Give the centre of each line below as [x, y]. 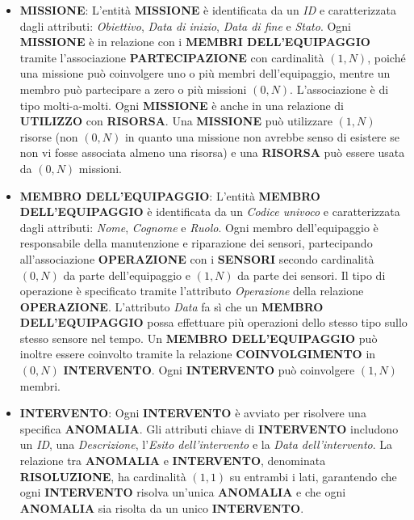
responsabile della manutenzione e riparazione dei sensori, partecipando [196, 243]
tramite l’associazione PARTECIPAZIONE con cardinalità [172, 57]
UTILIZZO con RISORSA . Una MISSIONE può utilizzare [176, 121]
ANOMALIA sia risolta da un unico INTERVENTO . [162, 507]
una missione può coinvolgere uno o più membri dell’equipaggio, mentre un [205, 73]
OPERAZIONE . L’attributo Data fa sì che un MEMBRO [171, 306]
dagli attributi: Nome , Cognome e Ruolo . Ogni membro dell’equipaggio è [199, 227]
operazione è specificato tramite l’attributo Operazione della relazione [192, 291]
